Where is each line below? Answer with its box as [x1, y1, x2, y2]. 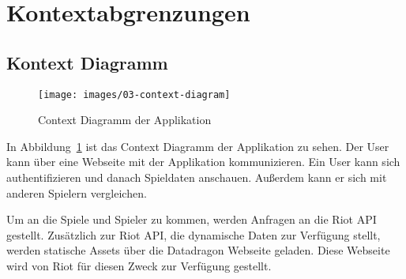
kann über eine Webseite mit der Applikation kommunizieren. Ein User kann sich [6, 153, 400, 170]
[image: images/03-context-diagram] [38, 89, 231, 100]
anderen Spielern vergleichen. [6, 184, 147, 201]
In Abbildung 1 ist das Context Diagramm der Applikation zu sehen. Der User [6, 138, 389, 154]
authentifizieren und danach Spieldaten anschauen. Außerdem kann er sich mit [6, 169, 387, 186]
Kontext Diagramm [6, 50, 168, 74]
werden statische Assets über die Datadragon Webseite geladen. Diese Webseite [6, 242, 390, 258]
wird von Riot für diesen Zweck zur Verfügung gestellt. [6, 257, 272, 273]
